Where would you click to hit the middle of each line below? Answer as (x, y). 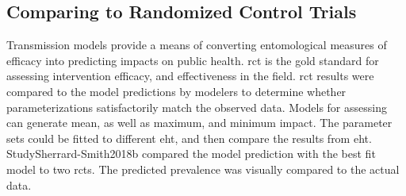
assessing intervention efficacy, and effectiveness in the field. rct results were (190, 76)
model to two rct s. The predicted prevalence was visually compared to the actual (203, 169)
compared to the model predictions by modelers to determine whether (176, 91)
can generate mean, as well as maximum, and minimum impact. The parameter (199, 123)
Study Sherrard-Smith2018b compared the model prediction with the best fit (191, 154)
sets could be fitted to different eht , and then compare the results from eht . (189, 138)
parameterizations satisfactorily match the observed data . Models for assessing (197, 107)
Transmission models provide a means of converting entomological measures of (197, 45)
